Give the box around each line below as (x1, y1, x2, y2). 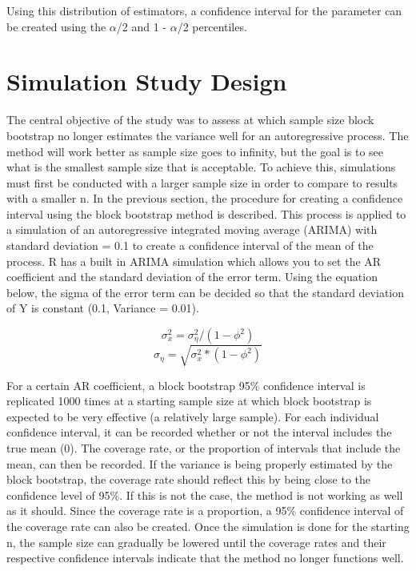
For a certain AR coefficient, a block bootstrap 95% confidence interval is (6, 376, 366, 393)
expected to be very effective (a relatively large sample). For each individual (6, 408, 379, 424)
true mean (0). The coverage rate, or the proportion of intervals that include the (6, 439, 401, 456)
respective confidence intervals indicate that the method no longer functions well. (6, 549, 404, 566)
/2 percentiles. (177, 18, 247, 34)
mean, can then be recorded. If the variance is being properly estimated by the (6, 455, 393, 472)
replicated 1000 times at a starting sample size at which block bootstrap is (6, 392, 372, 409)
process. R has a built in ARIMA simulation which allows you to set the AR (6, 252, 382, 269)
